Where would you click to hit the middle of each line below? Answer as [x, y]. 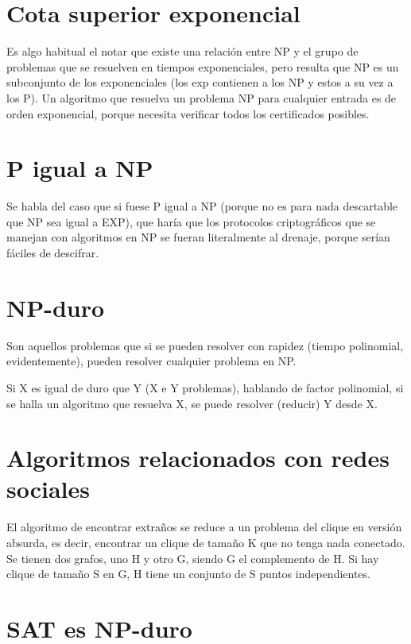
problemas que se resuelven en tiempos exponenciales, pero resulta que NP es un [203, 66]
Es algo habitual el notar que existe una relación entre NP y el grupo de [182, 51]
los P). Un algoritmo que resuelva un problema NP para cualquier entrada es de [202, 97]
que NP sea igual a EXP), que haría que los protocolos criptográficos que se [191, 221]
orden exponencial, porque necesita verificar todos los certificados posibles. [188, 113]
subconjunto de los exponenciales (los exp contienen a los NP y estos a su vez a [200, 82]
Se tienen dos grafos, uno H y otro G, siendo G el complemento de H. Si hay [193, 558]
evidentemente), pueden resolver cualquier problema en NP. [151, 361]
